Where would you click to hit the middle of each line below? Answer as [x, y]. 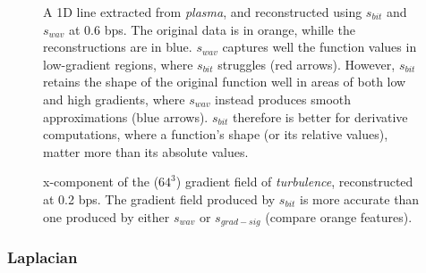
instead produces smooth [283, 99]
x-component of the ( [101, 182]
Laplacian [43, 256]
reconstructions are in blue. [118, 47]
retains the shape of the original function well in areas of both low [225, 82]
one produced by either [106, 216]
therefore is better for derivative [320, 116]
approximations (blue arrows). [126, 116]
